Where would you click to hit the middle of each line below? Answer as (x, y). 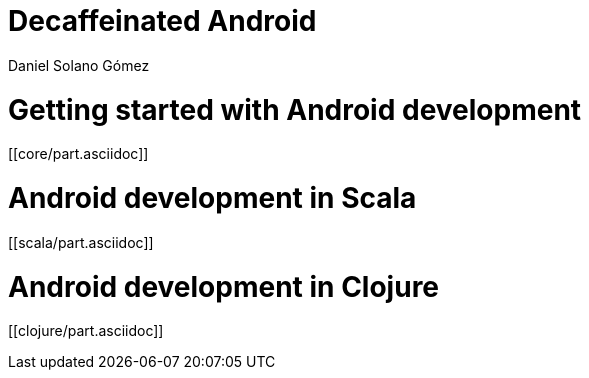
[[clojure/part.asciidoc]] (86, 331)
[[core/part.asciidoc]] (78, 154)
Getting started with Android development (295, 109)
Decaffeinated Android (162, 21)
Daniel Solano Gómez (79, 65)
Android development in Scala (212, 198)
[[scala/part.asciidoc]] (81, 242)
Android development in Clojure (224, 286)
